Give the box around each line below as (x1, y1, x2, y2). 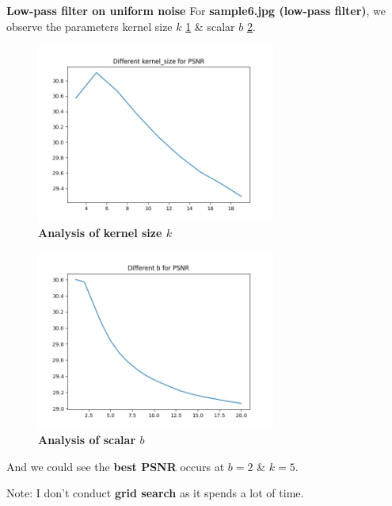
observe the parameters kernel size (6, 17, 173, 34)
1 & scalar (185, 17, 235, 34)
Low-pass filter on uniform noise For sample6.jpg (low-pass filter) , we (6, 2, 386, 18)
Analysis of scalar (38, 431, 136, 448)
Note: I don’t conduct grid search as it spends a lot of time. (6, 485, 304, 501)
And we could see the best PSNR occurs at (6, 458, 225, 474)
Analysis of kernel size (38, 224, 162, 241)
